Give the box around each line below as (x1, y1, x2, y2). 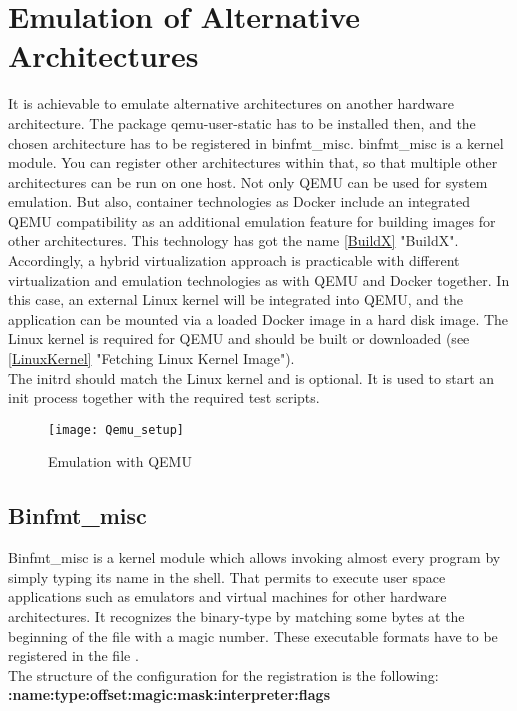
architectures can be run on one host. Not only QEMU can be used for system (8, 171, 488, 192)
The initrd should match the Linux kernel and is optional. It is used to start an (8, 367, 495, 388)
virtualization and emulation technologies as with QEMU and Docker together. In (8, 269, 510, 290)
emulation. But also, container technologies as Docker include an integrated (8, 191, 470, 212)
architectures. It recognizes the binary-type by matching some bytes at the (8, 606, 465, 627)
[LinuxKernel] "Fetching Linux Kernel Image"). (8, 348, 295, 369)
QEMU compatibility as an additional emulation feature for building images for (8, 210, 496, 231)
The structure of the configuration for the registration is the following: (8, 664, 439, 685)
